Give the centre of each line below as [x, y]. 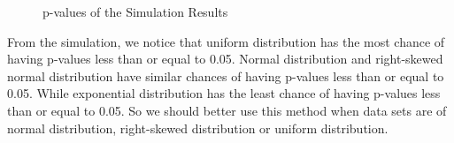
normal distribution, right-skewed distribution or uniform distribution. [198, 128]
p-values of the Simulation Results [135, 11]
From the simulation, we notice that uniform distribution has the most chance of [226, 41]
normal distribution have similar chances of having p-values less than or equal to [226, 75]
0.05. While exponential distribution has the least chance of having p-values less [224, 93]
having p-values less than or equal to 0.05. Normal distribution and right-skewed [225, 59]
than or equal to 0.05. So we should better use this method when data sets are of [227, 110]
